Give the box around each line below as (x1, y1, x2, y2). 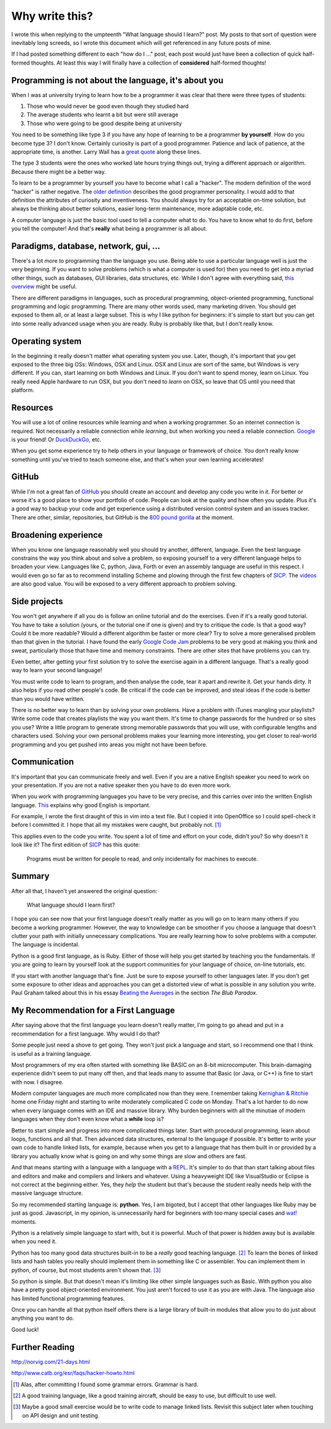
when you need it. (11, 1237, 57, 1245)
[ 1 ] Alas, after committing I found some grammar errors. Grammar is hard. (13, 1381, 199, 1388)
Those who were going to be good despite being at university (26, 120, 182, 127)
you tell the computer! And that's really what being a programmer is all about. (11, 225, 208, 233)
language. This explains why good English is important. (11, 801, 151, 808)
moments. (11, 1218, 37, 1225)
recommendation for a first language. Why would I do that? (11, 1030, 160, 1037)
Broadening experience (11, 530, 103, 540)
